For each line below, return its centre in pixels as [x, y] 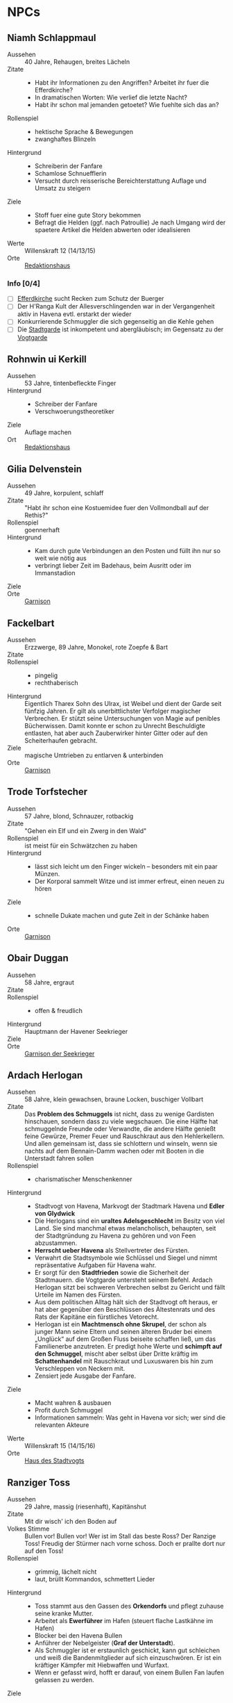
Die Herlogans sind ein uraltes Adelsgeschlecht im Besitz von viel [130, 1221]
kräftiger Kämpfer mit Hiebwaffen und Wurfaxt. [102, 1665]
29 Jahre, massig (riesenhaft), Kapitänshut [86, 1507]
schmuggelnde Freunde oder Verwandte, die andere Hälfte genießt [120, 1129]
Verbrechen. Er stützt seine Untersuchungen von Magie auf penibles [122, 718]
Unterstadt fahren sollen [59, 1158]
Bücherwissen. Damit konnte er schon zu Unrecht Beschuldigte [115, 725]
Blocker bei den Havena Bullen [78, 1636]
